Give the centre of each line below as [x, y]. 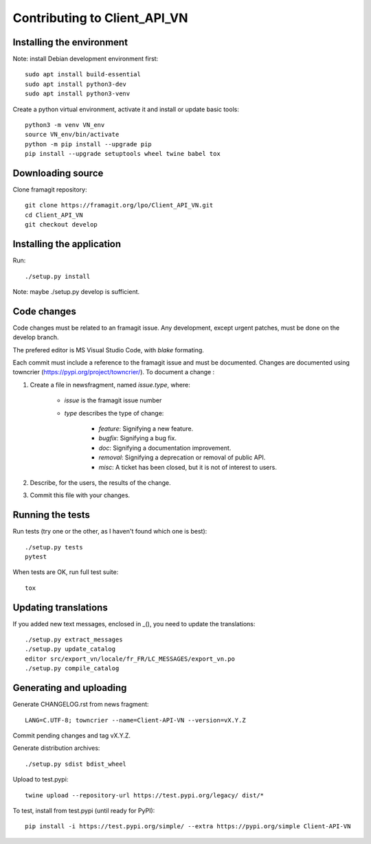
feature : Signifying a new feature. [146, 429]
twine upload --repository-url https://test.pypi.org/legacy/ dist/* [145, 795]
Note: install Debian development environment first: [86, 59]
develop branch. [36, 337]
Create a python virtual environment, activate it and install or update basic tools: [126, 109]
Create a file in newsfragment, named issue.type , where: [110, 385]
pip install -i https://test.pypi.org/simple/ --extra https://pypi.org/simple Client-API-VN [188, 826]
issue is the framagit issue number [113, 400]
